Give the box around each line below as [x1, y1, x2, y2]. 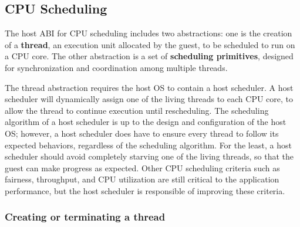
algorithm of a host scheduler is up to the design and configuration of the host [5, 116, 286, 128]
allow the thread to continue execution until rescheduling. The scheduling [5, 104, 269, 116]
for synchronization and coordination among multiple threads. [5, 61, 228, 73]
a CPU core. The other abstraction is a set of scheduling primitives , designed [5, 50, 294, 62]
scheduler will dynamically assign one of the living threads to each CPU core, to [5, 93, 293, 105]
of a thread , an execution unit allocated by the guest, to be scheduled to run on [5, 38, 295, 50]
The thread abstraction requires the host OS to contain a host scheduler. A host [5, 81, 294, 93]
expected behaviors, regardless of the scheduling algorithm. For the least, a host [5, 138, 292, 151]
